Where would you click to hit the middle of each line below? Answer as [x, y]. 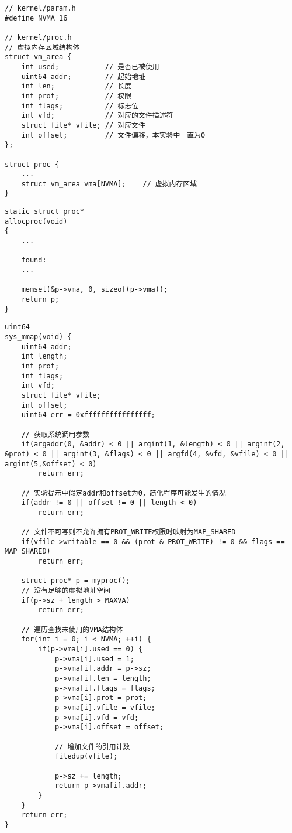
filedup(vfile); [86, 757]
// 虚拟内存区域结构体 [42, 47]
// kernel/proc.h [38, 37]
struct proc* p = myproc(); [76, 581]
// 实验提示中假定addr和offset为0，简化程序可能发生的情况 [124, 493]
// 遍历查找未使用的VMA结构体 [72, 629]
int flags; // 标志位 [80, 106]
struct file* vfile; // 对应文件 [83, 125]
